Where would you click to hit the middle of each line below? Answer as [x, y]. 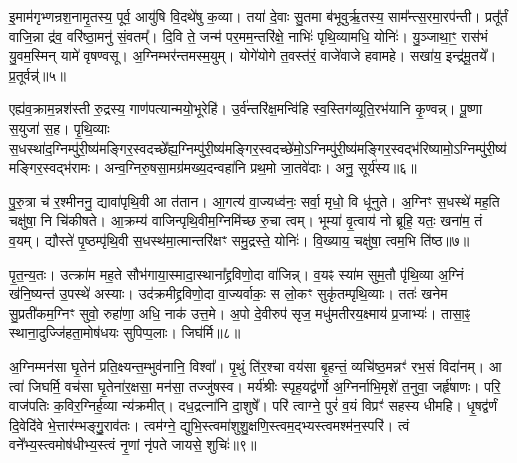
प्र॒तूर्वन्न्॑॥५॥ [37, 74]
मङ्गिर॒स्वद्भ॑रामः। [54, 167]
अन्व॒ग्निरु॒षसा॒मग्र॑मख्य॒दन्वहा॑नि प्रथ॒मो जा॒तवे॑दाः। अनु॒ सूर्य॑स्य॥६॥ [260, 167]
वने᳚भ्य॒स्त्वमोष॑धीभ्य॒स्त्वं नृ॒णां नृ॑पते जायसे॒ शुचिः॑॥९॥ [133, 444]
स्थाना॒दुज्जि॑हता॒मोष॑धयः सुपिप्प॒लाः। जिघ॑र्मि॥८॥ [125, 332]
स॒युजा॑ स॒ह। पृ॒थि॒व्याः [59, 127]
